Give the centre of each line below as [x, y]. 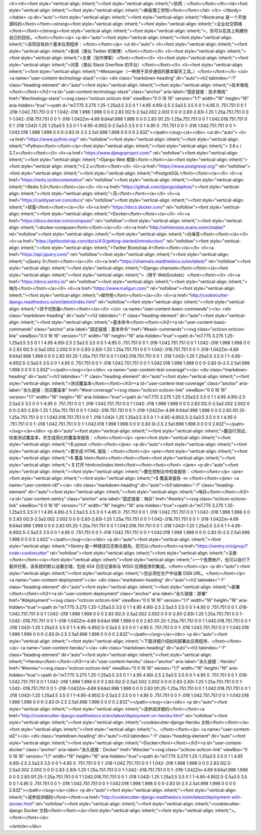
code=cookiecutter [28, 553]
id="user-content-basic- [203, 322]
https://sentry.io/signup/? [223, 546]
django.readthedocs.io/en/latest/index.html [52, 302]
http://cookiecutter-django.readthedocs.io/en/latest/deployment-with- [172, 797]
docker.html [21, 804]
